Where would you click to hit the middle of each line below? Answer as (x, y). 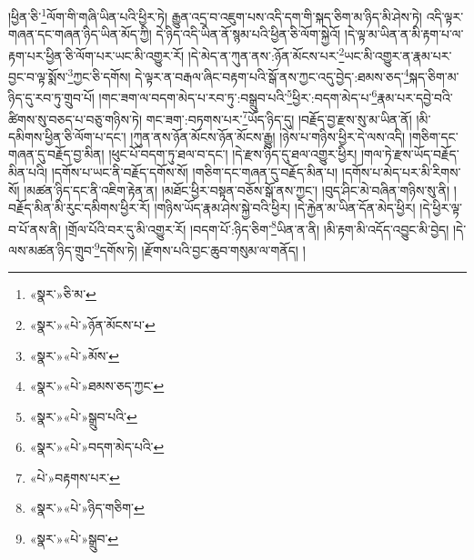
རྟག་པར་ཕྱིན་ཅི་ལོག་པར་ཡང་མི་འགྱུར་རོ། (96, 55)
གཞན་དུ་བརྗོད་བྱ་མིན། (56, 154)
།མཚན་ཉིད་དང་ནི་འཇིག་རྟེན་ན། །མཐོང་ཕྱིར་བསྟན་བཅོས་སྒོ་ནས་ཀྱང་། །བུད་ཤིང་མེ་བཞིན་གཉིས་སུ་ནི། (237, 190)
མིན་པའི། (28, 172)
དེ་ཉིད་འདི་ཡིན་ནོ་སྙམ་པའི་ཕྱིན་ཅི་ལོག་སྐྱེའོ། (248, 34)
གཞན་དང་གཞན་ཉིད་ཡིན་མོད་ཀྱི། (80, 34)
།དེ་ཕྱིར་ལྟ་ (441, 208)
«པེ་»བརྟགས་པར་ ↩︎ (75, 477)
